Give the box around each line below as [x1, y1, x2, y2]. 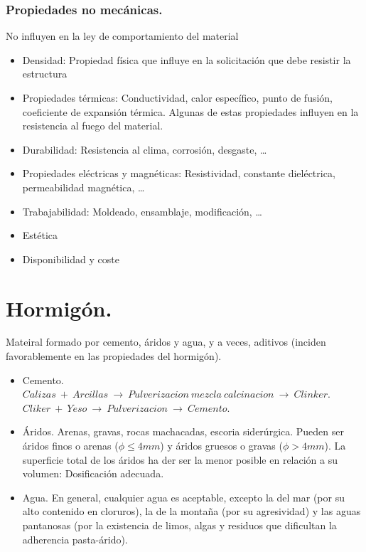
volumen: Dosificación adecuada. [22, 466, 164, 481]
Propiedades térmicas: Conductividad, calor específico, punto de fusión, [22, 90, 333, 105]
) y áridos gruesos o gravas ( [160, 438, 283, 453]
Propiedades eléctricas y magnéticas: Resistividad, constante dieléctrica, [22, 166, 335, 181]
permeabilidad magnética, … [22, 179, 145, 194]
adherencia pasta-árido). [22, 531, 128, 546]
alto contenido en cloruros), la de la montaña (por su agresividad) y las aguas [22, 504, 361, 519]
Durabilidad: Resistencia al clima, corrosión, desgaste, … [22, 142, 267, 156]
